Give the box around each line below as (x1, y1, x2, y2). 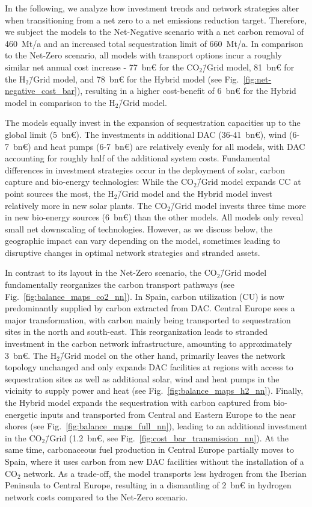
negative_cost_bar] (5, 84, 77, 97)
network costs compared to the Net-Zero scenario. (5, 490, 188, 503)
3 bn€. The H (5, 349, 57, 361)
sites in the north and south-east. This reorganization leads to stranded (5, 325, 268, 338)
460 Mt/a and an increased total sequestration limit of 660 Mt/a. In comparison (5, 37, 304, 49)
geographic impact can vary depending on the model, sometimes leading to (5, 234, 281, 247)
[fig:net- (243, 72, 272, 85)
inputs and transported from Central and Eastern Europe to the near (40, 408, 296, 420)
